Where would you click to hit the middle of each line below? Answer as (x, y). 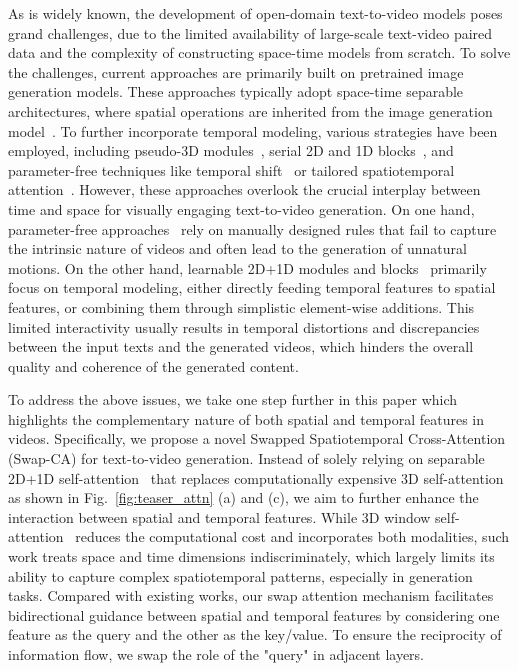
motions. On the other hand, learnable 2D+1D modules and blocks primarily (247, 267)
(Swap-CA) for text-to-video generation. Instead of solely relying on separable (246, 458)
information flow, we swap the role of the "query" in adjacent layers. (216, 654)
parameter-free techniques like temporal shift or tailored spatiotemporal (231, 169)
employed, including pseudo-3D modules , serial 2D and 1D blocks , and (231, 150)
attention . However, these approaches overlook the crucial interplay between (244, 189)
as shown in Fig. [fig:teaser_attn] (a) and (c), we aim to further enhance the (243, 497)
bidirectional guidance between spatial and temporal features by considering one (254, 614)
